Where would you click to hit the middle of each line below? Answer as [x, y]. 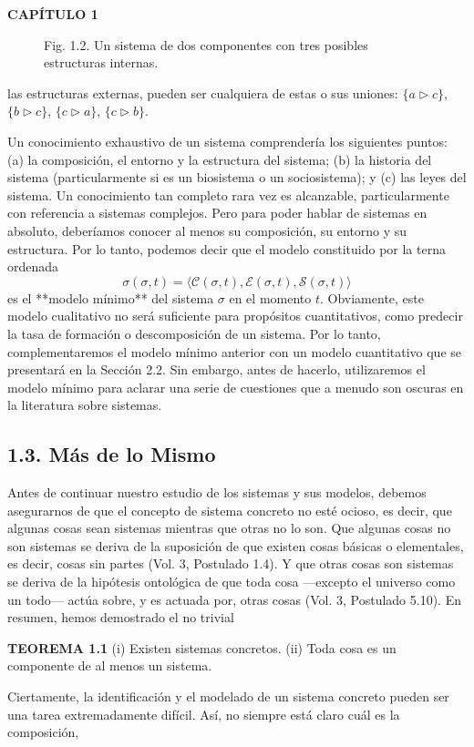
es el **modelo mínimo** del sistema [111, 297]
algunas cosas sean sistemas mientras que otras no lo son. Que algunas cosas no [229, 528]
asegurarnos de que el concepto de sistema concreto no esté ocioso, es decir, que [230, 510]
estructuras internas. [101, 62]
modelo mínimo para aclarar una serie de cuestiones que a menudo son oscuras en [236, 387]
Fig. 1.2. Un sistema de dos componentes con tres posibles [206, 44]
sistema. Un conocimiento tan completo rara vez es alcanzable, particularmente [228, 194]
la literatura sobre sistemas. [85, 405]
